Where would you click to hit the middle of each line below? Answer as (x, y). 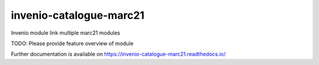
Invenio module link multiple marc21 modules (66, 33)
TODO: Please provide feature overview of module (72, 43)
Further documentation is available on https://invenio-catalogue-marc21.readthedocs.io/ (118, 54)
